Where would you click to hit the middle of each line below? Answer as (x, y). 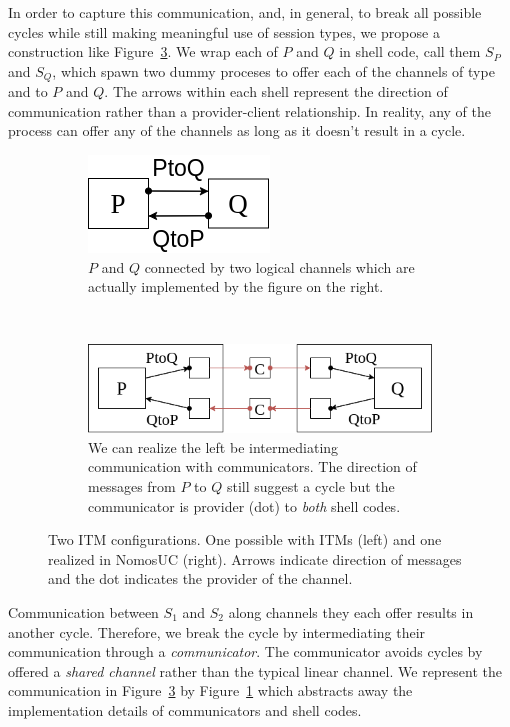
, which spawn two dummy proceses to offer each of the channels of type (273, 70)
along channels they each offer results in (351, 612)
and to (28, 91)
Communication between (83, 612)
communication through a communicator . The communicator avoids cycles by (245, 651)
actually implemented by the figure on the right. (236, 286)
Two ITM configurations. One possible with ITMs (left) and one (245, 539)
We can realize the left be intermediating (213, 446)
